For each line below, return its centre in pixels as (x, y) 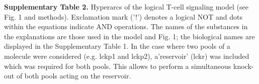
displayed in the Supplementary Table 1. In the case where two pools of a (117, 46)
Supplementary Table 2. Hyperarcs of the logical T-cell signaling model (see (126, 7)
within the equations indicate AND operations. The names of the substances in (126, 26)
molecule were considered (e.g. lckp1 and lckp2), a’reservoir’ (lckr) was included (127, 56)
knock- (244, 66)
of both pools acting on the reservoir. (74, 76)
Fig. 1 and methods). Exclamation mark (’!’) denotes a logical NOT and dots (123, 16)
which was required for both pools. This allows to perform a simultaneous (118, 66)
